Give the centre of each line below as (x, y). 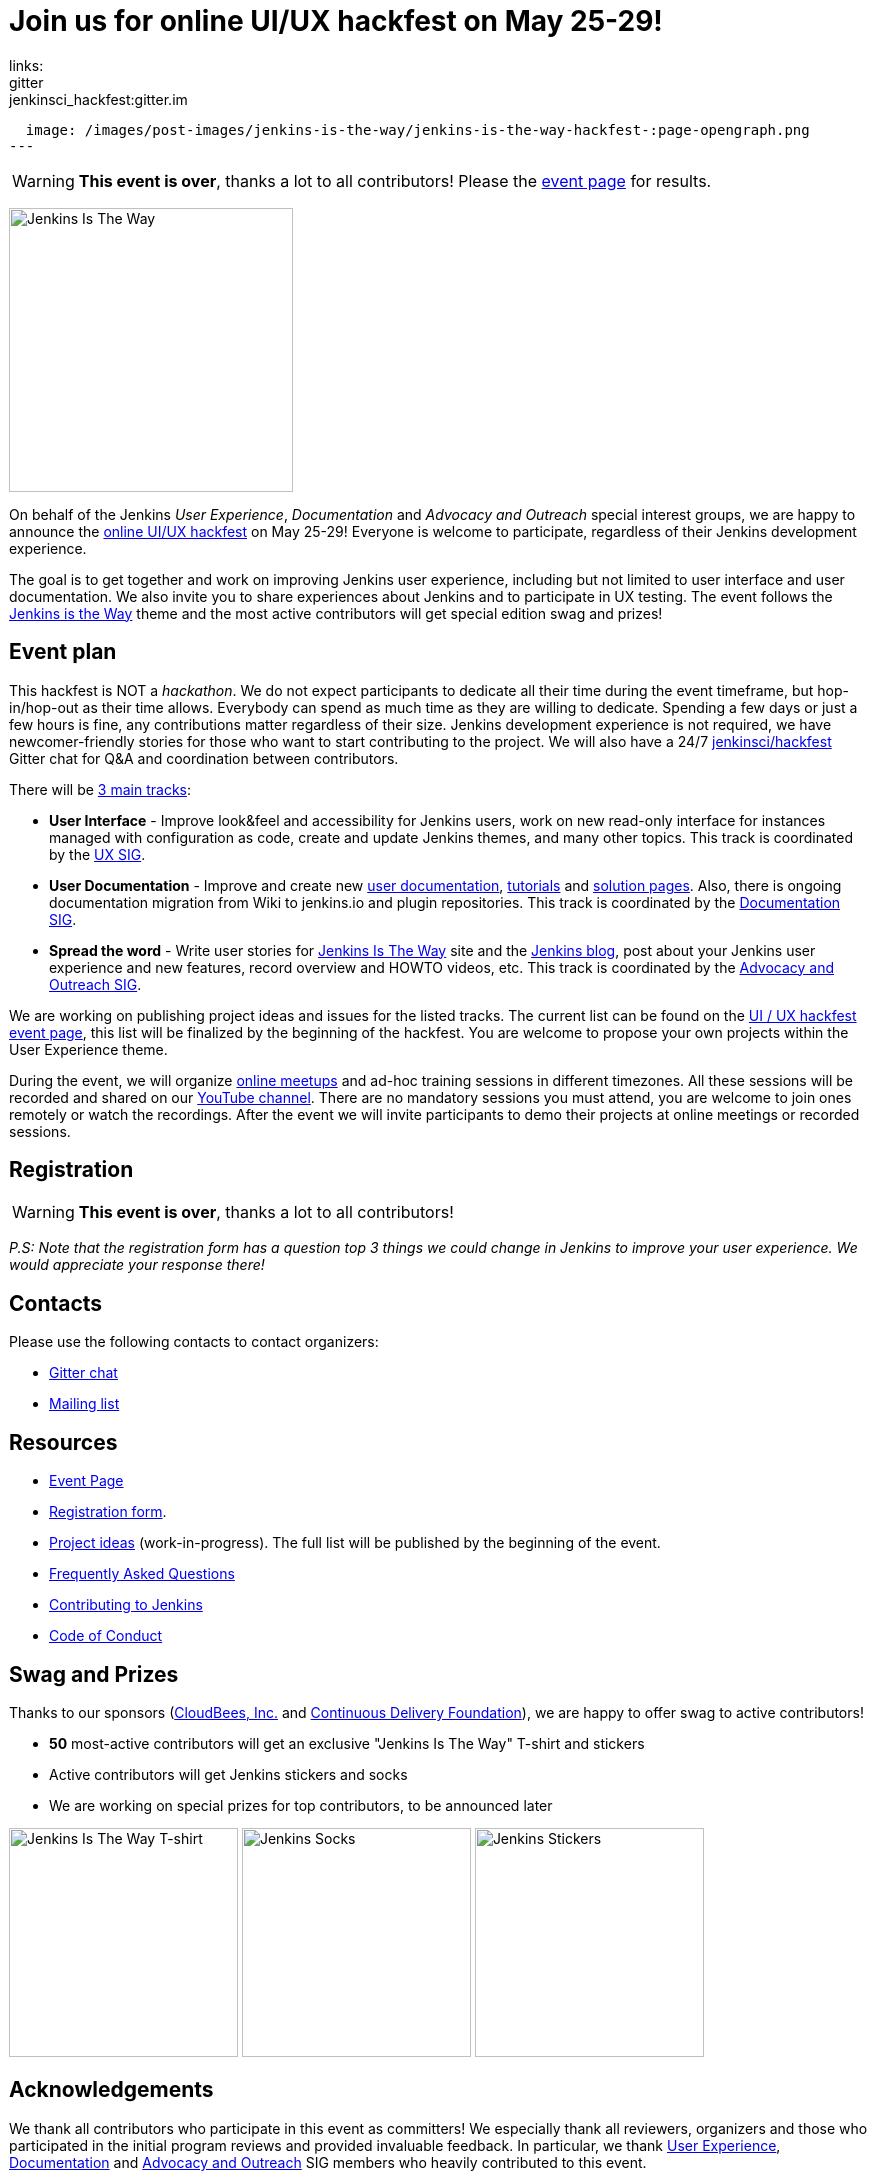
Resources (63, 1442)
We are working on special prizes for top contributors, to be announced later (301, 1805)
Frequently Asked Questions (142, 1574)
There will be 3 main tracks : (100, 789)
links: (26, 65)
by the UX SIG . (97, 854)
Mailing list (84, 1404)
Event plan (63, 652)
